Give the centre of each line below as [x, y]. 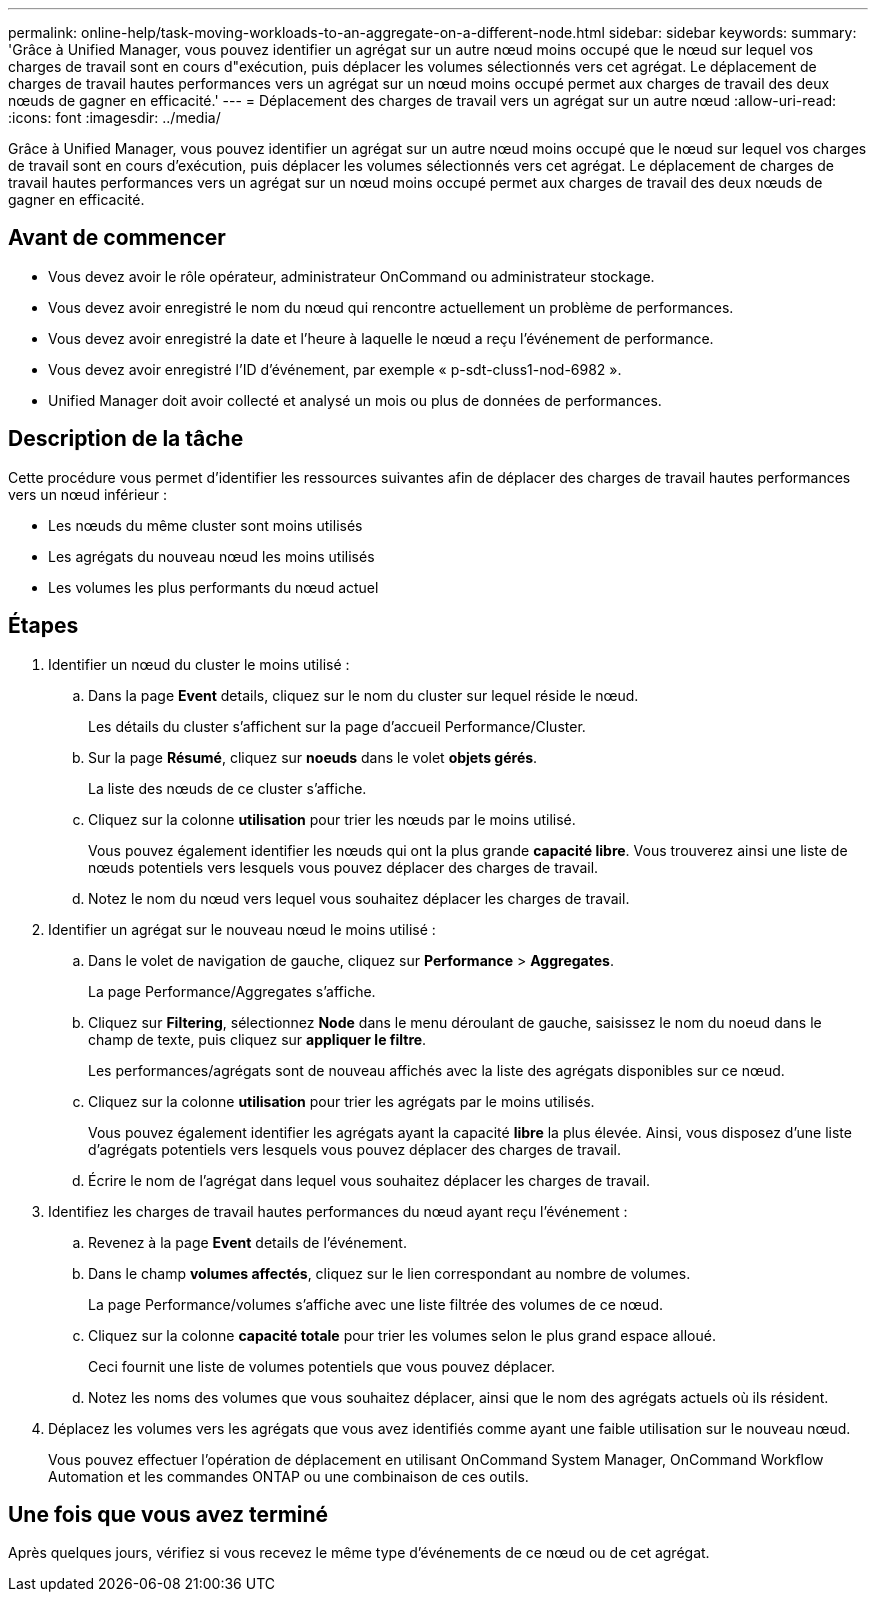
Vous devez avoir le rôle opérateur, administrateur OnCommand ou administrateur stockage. [351, 276]
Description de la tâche [126, 439]
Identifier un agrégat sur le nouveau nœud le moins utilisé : [242, 929]
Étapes [43, 626]
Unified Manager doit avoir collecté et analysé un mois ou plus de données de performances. [355, 400]
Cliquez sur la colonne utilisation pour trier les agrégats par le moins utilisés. [341, 1101]
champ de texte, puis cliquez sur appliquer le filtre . [257, 1039]
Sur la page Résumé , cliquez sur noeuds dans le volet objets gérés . [313, 757]
